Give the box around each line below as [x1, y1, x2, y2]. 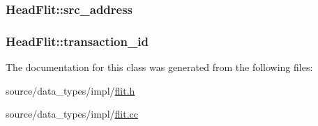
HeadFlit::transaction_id [6, 32, 149, 49]
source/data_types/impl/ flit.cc [6, 107, 138, 121]
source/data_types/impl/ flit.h [6, 83, 135, 97]
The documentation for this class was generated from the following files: [6, 60, 313, 74]
